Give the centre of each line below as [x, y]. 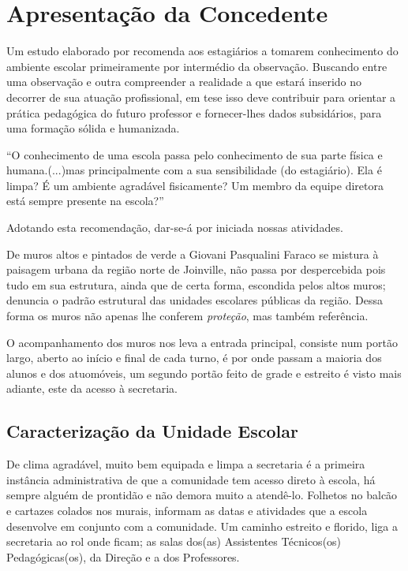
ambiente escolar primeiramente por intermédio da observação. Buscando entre [197, 66]
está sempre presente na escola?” [85, 201]
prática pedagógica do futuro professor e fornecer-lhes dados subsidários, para [194, 112]
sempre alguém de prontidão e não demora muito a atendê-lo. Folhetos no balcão [202, 495]
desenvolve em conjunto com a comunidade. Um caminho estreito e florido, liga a [202, 526]
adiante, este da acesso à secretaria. [92, 388]
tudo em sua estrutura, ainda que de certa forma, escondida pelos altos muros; [196, 284]
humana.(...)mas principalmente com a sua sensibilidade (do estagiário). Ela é [194, 170]
